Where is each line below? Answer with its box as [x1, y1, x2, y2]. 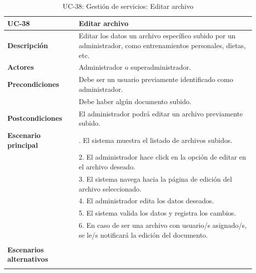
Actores [7, 62, 34, 72]
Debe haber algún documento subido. [78, 96, 192, 106]
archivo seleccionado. [78, 183, 142, 193]
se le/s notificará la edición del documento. [78, 229, 208, 240]
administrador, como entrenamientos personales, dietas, [78, 40, 246, 51]
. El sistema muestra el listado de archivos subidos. [78, 135, 232, 145]
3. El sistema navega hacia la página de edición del [78, 173, 232, 184]
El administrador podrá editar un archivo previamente [78, 108, 243, 118]
